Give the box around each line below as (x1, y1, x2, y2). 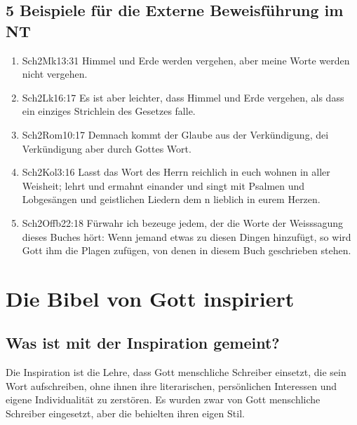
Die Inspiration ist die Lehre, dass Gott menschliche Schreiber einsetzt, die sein (6, 365, 346, 379)
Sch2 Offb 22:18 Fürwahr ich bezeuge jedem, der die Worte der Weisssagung (22, 215, 344, 230)
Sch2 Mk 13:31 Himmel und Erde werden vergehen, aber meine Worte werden (22, 53, 350, 67)
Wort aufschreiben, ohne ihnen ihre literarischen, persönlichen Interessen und (6, 378, 337, 393)
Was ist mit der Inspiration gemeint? (6, 332, 280, 354)
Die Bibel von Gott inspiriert (6, 284, 295, 312)
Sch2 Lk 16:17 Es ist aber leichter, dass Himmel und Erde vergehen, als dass (22, 90, 344, 104)
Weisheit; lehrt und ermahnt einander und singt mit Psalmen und (22, 178, 305, 193)
